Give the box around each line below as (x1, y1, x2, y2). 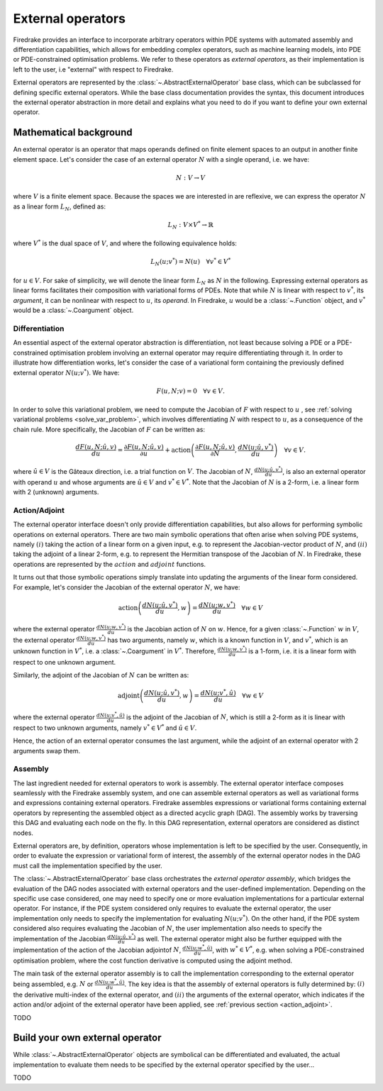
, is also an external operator (282, 467, 366, 475)
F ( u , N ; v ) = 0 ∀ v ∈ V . (156, 387, 225, 395)
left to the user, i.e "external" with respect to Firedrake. (13, 65, 174, 74)
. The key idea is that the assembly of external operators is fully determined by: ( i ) (124, 980, 365, 988)
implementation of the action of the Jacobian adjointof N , (13, 946, 182, 954)
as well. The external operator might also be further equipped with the (137, 934, 342, 943)
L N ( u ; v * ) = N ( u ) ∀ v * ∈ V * (150, 256, 231, 267)
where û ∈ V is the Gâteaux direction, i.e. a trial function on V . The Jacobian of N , (13, 467, 253, 475)
